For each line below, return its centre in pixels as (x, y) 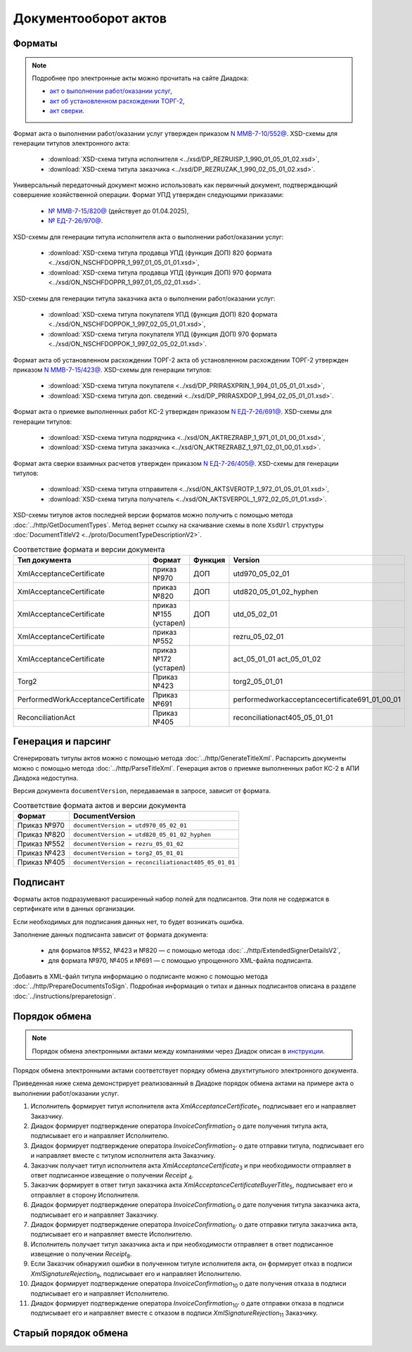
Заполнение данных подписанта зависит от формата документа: (111, 934)
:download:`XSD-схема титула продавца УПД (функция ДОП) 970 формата (160, 272)
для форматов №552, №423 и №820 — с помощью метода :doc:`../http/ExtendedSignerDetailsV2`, (194, 951)
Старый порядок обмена (71, 1333)
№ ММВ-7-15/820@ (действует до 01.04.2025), (118, 210)
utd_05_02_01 (255, 614)
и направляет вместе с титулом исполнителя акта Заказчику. (123, 1156)
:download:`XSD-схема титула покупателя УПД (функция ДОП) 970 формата (163, 334)
